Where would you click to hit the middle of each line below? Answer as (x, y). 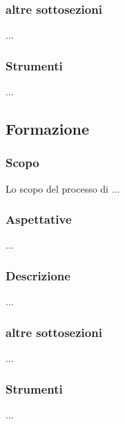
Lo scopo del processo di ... (63, 188)
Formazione (48, 129)
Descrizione (38, 275)
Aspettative (39, 219)
